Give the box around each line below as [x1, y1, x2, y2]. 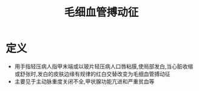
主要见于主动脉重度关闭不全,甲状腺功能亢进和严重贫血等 [14, 78, 155, 85]
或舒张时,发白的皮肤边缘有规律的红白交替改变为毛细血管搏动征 [14, 70, 170, 77]
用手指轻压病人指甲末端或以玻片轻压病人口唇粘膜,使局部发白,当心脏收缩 [14, 63, 194, 70]
